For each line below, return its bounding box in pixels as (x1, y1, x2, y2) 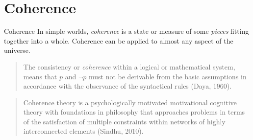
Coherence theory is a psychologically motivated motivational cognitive (23, 97, 237, 107)
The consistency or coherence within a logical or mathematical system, (23, 61, 235, 71)
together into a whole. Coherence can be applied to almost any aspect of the (4, 35, 233, 46)
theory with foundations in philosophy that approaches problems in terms (23, 107, 245, 117)
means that (23, 71, 57, 81)
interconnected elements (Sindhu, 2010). (23, 126, 144, 136)
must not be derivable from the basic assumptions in (88, 71, 247, 81)
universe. (4, 45, 30, 55)
